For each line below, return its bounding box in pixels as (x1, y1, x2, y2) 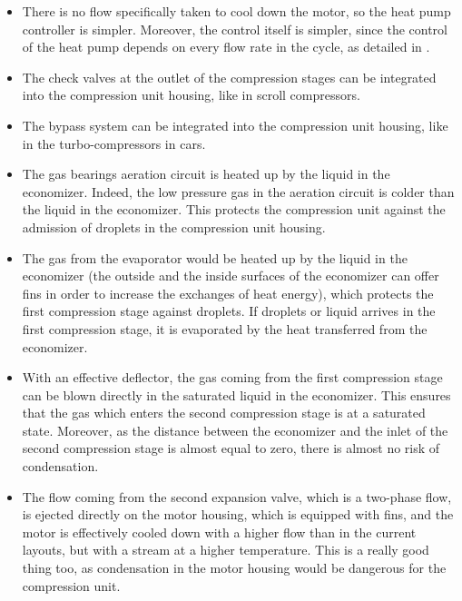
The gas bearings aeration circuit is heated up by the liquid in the (22, 164, 390, 183)
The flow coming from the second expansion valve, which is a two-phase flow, (22, 487, 452, 506)
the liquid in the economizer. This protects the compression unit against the (22, 200, 446, 219)
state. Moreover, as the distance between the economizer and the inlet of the (22, 420, 448, 439)
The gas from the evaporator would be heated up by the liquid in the (22, 248, 408, 267)
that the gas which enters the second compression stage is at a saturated (22, 403, 426, 422)
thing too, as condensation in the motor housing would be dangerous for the (22, 558, 447, 577)
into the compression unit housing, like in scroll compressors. (22, 85, 360, 104)
